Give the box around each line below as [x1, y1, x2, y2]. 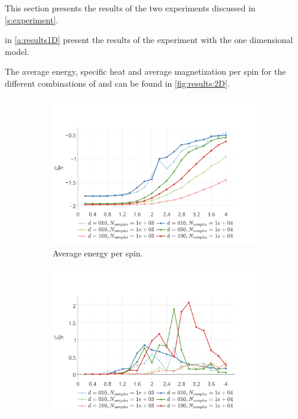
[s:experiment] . [5, 13, 59, 26]
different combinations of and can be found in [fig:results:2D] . [5, 77, 230, 89]
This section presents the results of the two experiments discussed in [5, 2, 256, 14]
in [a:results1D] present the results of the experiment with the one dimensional [5, 33, 293, 46]
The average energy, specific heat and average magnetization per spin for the [5, 65, 286, 78]
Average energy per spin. [53, 246, 143, 259]
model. [5, 45, 29, 57]
